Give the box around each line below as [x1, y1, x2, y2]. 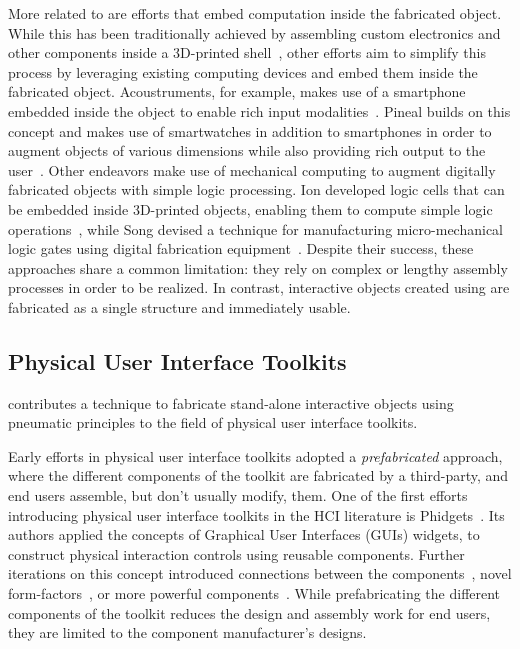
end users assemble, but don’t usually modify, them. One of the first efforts [8, 485, 468, 506]
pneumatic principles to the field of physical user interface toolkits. [8, 412, 418, 433]
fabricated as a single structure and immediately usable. [8, 296, 351, 317]
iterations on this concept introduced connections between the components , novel [8, 563, 512, 584]
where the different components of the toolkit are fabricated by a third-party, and [8, 465, 509, 486]
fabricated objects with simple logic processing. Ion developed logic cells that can [8, 179, 505, 200]
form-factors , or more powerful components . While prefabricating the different [8, 583, 501, 604]
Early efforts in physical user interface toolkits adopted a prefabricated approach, [8, 445, 503, 466]
